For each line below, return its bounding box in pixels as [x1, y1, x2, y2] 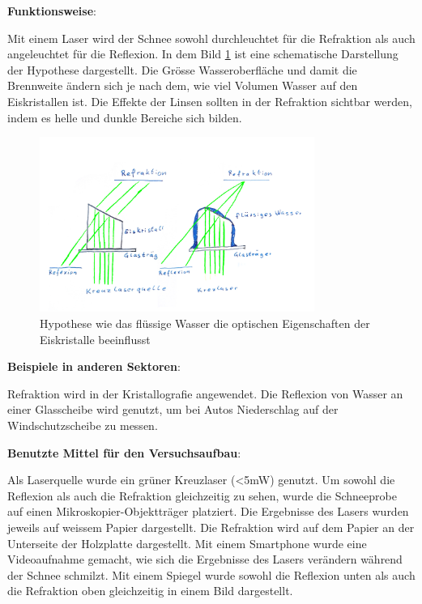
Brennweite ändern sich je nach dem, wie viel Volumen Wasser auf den [7, 77, 358, 94]
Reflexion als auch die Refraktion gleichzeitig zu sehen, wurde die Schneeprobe [7, 487, 397, 504]
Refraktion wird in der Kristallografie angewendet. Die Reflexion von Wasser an [7, 385, 403, 402]
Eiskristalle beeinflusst [40, 330, 151, 347]
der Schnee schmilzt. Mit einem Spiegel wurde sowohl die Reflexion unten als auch [7, 566, 416, 583]
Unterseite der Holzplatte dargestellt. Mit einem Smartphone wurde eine [7, 534, 367, 551]
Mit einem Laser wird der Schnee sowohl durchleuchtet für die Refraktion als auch [7, 29, 416, 46]
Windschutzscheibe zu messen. [7, 417, 158, 434]
